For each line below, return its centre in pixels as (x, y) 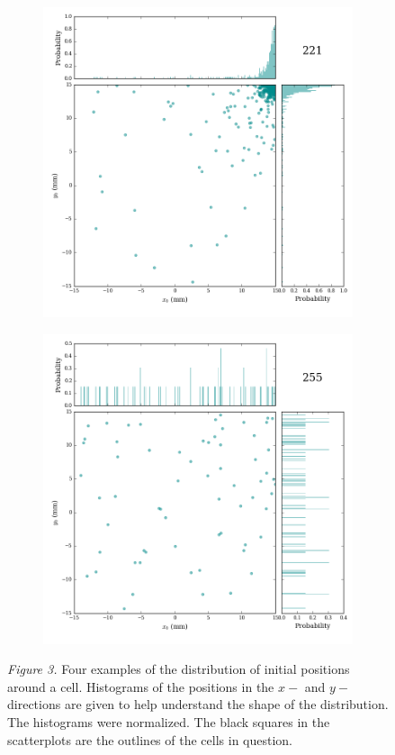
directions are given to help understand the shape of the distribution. (198, 704)
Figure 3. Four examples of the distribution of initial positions (179, 669)
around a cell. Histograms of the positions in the (141, 686)
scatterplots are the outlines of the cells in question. (150, 739)
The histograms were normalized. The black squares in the (169, 721)
